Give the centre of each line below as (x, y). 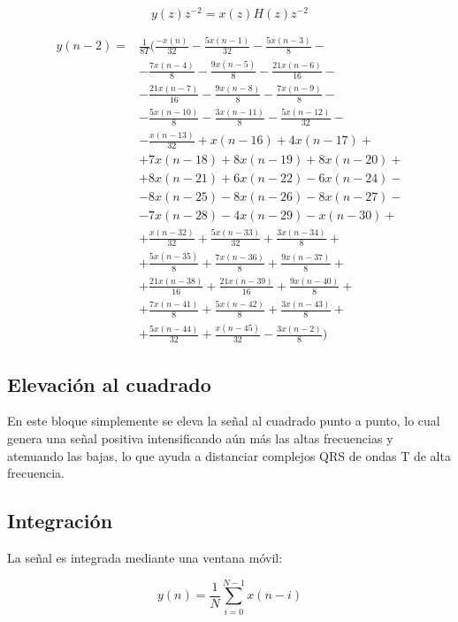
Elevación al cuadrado (109, 384)
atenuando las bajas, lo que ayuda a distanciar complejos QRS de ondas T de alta (229, 455)
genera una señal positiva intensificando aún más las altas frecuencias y (200, 438)
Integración (60, 521)
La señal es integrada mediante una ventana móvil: (145, 557)
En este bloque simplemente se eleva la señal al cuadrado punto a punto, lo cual (224, 421)
